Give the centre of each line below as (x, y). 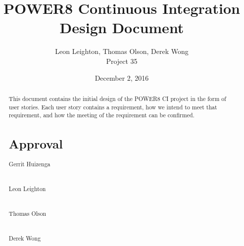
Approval (36, 144)
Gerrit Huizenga (29, 164)
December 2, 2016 (122, 77)
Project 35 (122, 61)
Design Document (122, 27)
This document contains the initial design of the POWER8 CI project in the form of (117, 98)
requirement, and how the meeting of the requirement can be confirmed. (101, 115)
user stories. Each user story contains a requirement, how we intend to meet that (113, 107)
